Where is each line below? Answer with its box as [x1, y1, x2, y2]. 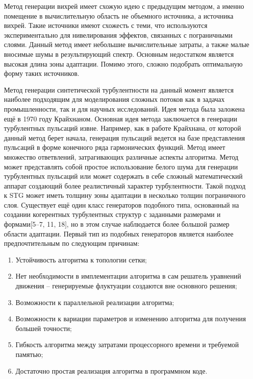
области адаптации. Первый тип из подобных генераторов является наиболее [4, 228, 233, 238]
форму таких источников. [4, 68, 79, 78]
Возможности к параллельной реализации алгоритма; [15, 297, 174, 307]
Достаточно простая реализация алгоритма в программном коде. [15, 365, 207, 376]
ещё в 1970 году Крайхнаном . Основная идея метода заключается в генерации [4, 113, 237, 123]
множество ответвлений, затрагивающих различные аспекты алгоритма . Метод [4, 151, 239, 162]
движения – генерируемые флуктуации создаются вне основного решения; [15, 281, 237, 291]
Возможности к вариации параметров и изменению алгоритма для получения [15, 313, 246, 324]
